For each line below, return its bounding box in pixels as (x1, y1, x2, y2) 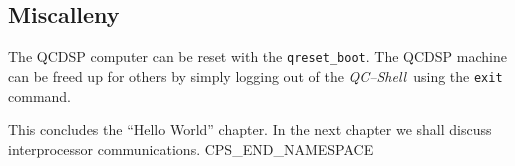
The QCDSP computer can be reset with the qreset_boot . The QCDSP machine (8, 46, 507, 67)
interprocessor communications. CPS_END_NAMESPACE (8, 138, 374, 159)
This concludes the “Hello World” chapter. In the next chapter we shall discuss (8, 119, 492, 140)
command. (8, 85, 71, 106)
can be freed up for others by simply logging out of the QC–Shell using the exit (8, 65, 503, 86)
